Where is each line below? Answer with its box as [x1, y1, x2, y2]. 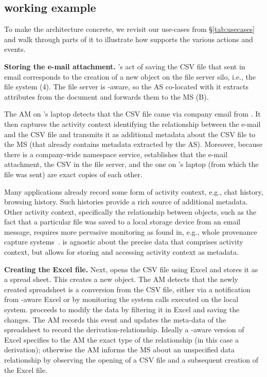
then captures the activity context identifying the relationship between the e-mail [4, 118, 261, 129]
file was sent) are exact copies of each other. [4, 168, 143, 179]
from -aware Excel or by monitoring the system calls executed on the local [4, 294, 239, 305]
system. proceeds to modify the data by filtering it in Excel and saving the [4, 304, 240, 315]
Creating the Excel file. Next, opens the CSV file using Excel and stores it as [4, 263, 258, 274]
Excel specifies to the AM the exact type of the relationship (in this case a [4, 334, 239, 345]
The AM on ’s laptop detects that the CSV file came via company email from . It [4, 108, 261, 119]
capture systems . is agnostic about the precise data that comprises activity [4, 236, 243, 247]
